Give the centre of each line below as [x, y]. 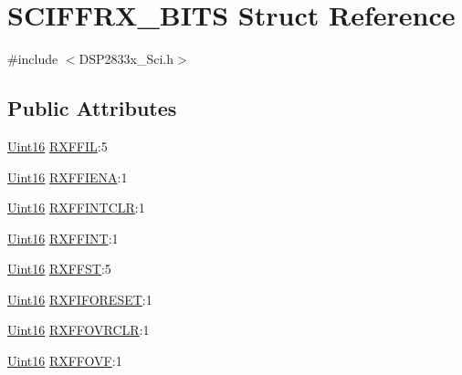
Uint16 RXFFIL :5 [58, 146]
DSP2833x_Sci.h [126, 59]
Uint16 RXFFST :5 [59, 269]
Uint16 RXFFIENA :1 [68, 177]
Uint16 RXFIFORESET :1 [80, 299]
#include [33, 59]
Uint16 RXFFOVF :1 [65, 361]
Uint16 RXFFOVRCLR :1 [79, 330]
